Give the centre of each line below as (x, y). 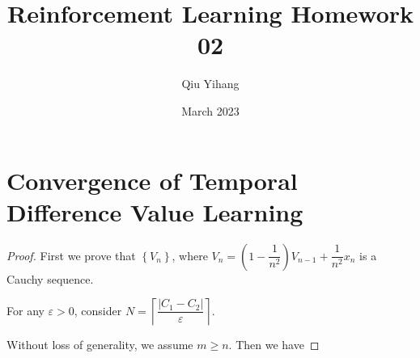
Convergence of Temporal (152, 180)
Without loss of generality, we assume (100, 345)
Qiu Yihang (210, 84)
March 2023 (210, 110)
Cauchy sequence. (50, 278)
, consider (98, 310)
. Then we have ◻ (274, 345)
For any (25, 310)
